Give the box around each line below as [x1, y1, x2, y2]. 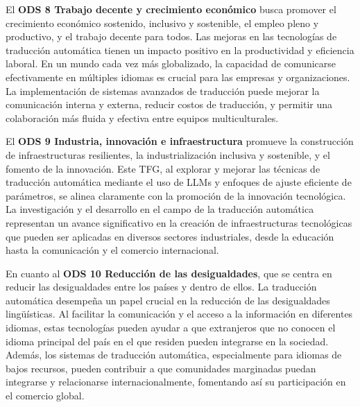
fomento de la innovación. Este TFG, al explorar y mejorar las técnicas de [6, 161, 320, 175]
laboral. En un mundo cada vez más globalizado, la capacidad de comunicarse [6, 56, 336, 71]
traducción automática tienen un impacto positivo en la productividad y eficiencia [6, 42, 354, 57]
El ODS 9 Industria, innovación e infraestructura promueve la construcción [6, 134, 354, 148]
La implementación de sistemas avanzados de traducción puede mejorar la [6, 83, 320, 98]
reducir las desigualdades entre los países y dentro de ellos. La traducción [6, 279, 317, 294]
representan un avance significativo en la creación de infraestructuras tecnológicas [6, 215, 352, 230]
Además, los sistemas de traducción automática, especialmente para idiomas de [6, 347, 342, 362]
